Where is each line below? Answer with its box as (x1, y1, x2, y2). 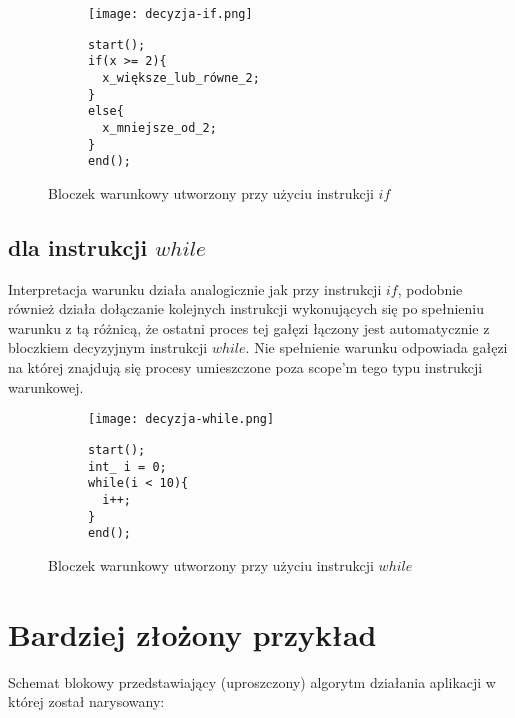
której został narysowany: (8, 691, 165, 712)
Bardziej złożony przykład (8, 613, 377, 654)
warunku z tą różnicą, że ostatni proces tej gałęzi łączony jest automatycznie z (8, 317, 490, 338)
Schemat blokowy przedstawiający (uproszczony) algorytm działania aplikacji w (8, 671, 496, 692)
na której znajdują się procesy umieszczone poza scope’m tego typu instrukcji (8, 357, 483, 378)
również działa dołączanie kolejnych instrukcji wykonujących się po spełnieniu (8, 298, 485, 319)
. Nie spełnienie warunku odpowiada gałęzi (245, 337, 508, 358)
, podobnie (397, 278, 463, 299)
